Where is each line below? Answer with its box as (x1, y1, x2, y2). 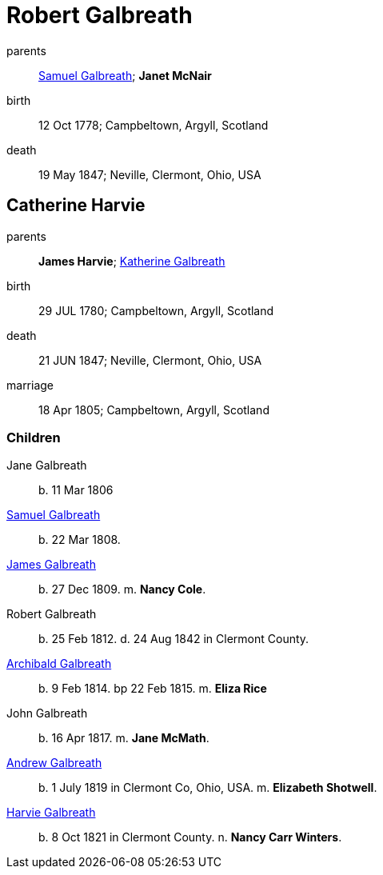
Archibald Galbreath (6, 657, 112, 671)
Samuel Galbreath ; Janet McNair (38, 68, 212, 82)
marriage (6, 378, 54, 392)
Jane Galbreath (6, 458, 87, 473)
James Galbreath (6, 557, 96, 572)
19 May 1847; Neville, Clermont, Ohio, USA (38, 167, 261, 182)
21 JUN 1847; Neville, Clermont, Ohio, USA (38, 353, 262, 367)
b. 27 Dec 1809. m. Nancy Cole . (38, 582, 206, 597)
